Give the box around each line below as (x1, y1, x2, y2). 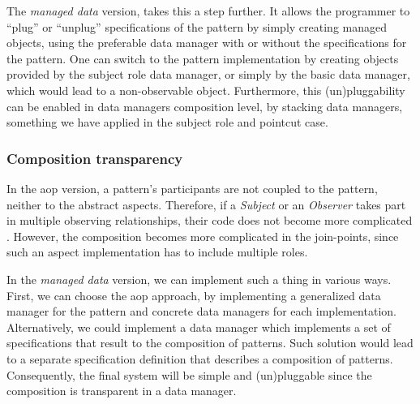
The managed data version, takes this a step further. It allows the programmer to (6, 2, 410, 19)
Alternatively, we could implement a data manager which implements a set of (6, 318, 391, 335)
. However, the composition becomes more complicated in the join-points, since (6, 227, 399, 244)
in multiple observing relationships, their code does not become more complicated (6, 212, 413, 229)
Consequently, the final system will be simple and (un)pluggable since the (6, 366, 372, 383)
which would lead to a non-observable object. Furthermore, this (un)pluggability (6, 81, 405, 98)
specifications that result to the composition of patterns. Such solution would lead (6, 334, 414, 351)
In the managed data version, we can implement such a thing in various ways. (6, 270, 392, 287)
